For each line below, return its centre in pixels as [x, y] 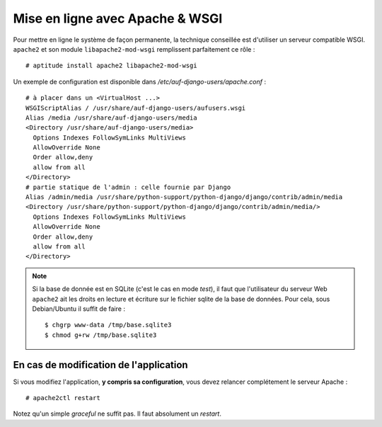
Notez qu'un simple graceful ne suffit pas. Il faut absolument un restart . [117, 414]
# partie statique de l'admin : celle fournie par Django [128, 187]
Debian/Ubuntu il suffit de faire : [79, 309]
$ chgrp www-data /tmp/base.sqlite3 [108, 325]
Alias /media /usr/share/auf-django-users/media [111, 118]
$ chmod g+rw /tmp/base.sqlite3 [101, 335]
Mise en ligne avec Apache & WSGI [118, 18]
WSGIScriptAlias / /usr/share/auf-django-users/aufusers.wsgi [136, 108]
